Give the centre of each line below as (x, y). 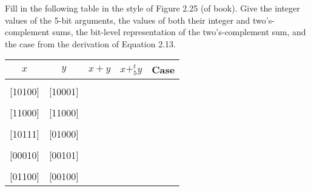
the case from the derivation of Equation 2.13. (90, 43)
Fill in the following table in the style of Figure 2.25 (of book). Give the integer (152, 8)
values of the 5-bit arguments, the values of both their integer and (128, 20)
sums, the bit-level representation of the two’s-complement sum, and (179, 32)
